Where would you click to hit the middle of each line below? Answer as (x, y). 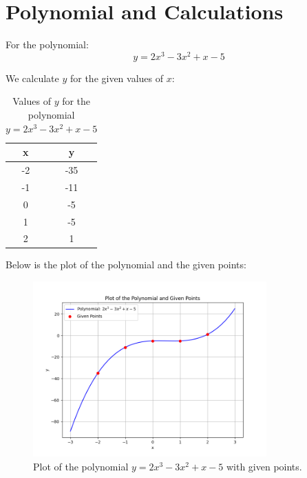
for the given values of (117, 78)
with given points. (264, 467)
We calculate (32, 78)
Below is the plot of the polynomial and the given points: (126, 265)
